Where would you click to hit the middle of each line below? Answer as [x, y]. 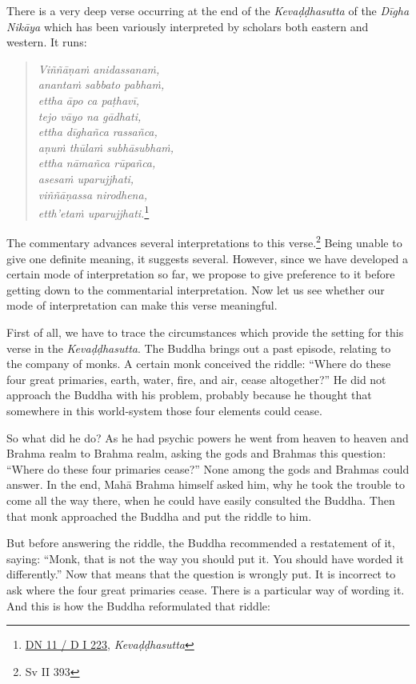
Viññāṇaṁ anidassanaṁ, [99, 68]
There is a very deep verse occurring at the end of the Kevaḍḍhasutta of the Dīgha [208, 10]
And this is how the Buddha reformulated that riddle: [138, 605]
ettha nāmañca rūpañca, [97, 163]
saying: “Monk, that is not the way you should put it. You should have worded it [205, 558]
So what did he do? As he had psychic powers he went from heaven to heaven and [208, 437]
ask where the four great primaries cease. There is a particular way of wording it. [206, 589]
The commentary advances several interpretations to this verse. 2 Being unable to [204, 242]
